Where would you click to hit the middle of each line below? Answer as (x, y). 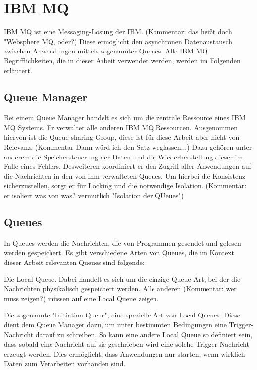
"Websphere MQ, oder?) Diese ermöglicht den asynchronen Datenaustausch (118, 41)
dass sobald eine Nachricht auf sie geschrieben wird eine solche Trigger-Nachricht (127, 344)
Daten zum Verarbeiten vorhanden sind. (65, 363)
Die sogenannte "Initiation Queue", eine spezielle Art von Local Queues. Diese (122, 315)
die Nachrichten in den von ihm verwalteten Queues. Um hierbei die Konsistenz (125, 176)
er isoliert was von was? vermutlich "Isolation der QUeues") (94, 195)
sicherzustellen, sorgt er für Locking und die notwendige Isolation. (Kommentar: (125, 185)
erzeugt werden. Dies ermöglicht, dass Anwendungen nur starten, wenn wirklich (125, 353)
